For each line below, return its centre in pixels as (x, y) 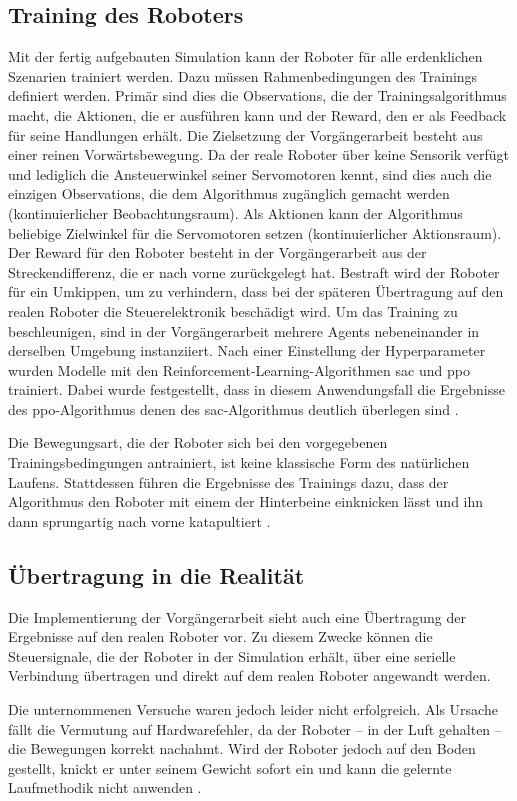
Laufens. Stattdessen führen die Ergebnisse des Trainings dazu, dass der (228, 481)
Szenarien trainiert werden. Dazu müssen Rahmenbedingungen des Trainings (243, 75)
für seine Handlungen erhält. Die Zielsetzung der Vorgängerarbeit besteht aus (245, 134)
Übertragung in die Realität (156, 574)
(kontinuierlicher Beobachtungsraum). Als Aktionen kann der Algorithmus (235, 212)
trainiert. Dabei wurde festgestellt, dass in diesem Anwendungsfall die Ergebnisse (256, 389)
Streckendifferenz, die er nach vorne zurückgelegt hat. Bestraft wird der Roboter (254, 271)
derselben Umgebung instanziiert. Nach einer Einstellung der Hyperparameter (247, 350)
